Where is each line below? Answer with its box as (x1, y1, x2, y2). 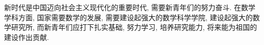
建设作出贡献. (4, 31, 49, 42)
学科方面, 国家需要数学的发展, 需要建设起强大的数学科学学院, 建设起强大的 (4, 12, 253, 22)
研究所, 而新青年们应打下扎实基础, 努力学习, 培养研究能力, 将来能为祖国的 (11, 22, 257, 32)
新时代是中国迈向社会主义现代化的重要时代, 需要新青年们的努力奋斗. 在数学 (4, 2, 256, 12)
